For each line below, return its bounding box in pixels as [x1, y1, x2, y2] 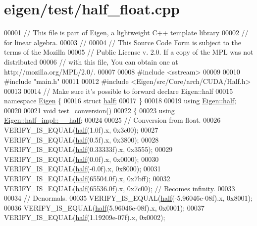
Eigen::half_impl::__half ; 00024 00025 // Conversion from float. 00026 [4, 115, 221, 125]
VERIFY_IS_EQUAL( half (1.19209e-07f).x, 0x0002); [4, 212, 165, 223]
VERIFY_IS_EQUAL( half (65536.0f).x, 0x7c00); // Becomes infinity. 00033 [4, 183, 235, 193]
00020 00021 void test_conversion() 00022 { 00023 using [4, 105, 175, 115]
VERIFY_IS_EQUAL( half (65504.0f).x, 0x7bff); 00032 [4, 173, 170, 184]
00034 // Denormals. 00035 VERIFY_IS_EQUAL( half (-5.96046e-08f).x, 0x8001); [4, 193, 253, 203]
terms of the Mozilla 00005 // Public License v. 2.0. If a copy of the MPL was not [4, 47, 254, 57]
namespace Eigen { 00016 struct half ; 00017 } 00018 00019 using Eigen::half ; [4, 95, 236, 106]
